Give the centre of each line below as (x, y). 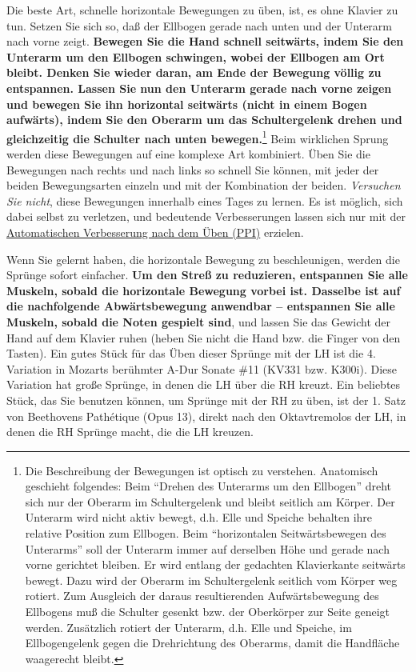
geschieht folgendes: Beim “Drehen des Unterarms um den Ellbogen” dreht (208, 486)
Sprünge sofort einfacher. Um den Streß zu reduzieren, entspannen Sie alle (207, 275)
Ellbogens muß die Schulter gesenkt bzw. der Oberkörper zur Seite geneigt (207, 612)
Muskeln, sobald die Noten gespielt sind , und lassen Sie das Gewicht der (199, 321)
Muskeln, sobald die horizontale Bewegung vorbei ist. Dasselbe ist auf (204, 290)
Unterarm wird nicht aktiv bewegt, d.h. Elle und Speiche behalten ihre (199, 517)
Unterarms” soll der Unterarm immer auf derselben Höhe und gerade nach (207, 548)
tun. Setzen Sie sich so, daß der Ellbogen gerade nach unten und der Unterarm (200, 25)
